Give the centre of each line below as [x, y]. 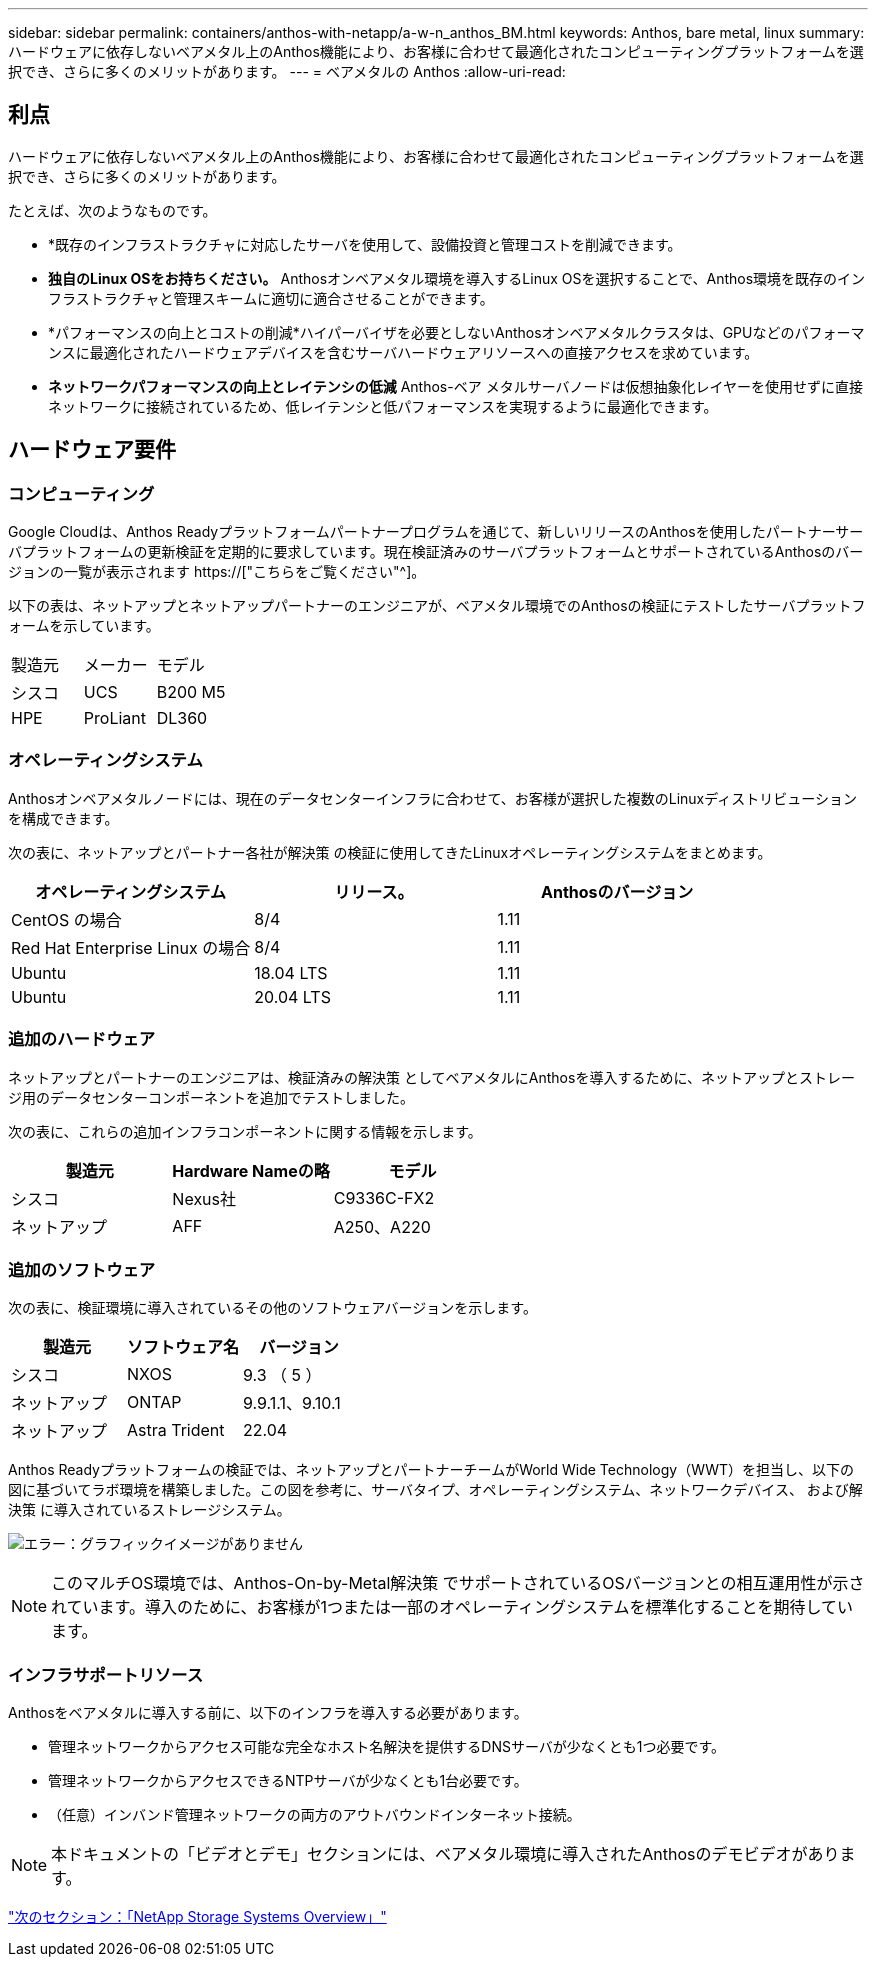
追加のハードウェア [82, 1039]
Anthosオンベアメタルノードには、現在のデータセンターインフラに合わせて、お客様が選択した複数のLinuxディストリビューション [432, 798]
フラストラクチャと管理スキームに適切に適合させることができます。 [271, 298]
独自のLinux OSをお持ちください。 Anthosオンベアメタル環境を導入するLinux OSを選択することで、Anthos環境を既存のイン [457, 278]
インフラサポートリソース [106, 1674]
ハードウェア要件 [92, 450]
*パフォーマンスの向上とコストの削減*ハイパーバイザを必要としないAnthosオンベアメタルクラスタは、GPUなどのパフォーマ [456, 332]
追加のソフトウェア [82, 1269]
